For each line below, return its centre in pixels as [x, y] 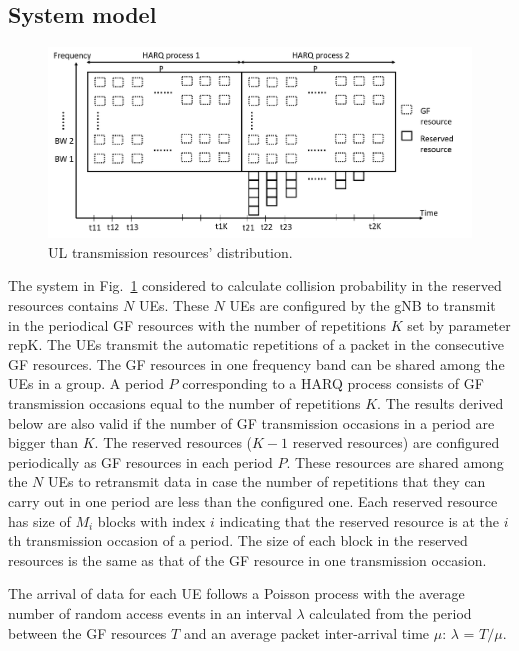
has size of [39, 520]
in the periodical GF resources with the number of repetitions [197, 324]
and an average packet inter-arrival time [306, 632]
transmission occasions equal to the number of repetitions [184, 403]
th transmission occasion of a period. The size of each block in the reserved [238, 540]
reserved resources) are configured [396, 442]
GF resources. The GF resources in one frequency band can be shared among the [256, 363]
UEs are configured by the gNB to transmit [362, 305]
